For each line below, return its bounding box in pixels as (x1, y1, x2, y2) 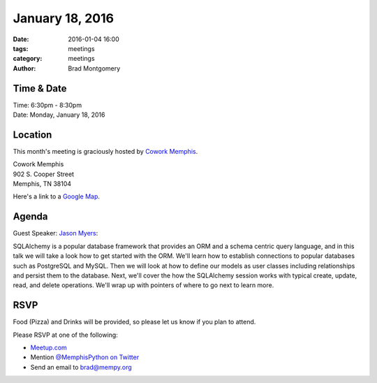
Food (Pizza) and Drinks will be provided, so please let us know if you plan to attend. (13, 318, 256, 326)
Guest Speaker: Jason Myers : (13, 229, 98, 238)
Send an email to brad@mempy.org (30, 363, 132, 371)
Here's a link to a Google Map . (13, 192, 101, 201)
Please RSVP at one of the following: (13, 331, 118, 339)
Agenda (13, 210, 48, 223)
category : (13, 55, 43, 63)
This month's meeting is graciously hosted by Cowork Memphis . (13, 147, 198, 155)
